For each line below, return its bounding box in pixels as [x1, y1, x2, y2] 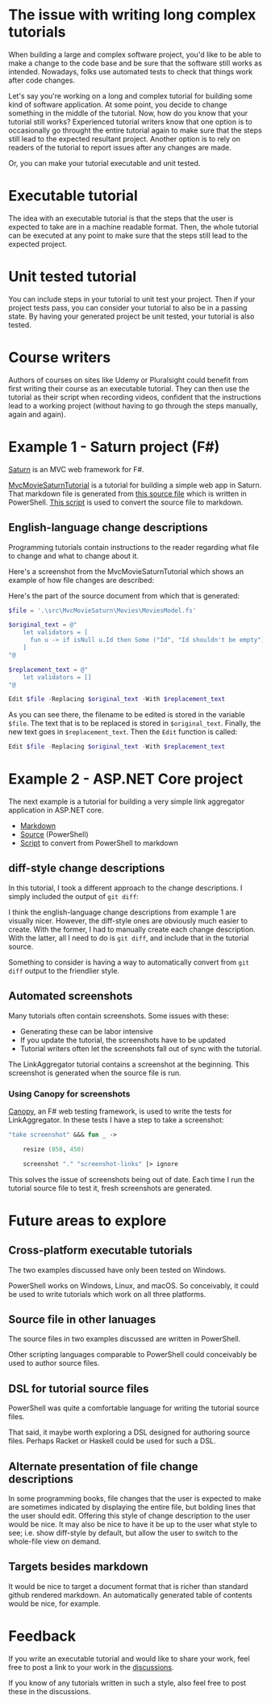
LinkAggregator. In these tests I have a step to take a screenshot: [8, 1114, 224, 1125]
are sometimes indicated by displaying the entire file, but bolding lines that [8, 1502, 256, 1512]
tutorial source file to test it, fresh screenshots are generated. [8, 1183, 212, 1193]
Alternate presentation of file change [8, 1460, 199, 1473]
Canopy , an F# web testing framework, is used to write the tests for [8, 1106, 232, 1116]
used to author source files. [8, 1359, 100, 1368]
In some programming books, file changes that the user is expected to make [8, 1494, 262, 1503]
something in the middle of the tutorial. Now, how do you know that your [8, 108, 248, 118]
